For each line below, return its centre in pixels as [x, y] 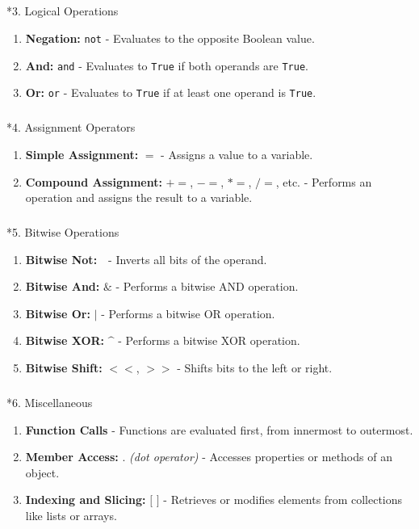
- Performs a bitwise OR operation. [188, 313]
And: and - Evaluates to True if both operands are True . [167, 65]
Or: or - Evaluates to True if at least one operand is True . [171, 92]
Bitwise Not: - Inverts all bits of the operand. [146, 259]
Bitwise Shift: [64, 368]
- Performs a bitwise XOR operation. [209, 340]
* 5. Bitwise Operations [63, 232]
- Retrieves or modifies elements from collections [283, 500]
